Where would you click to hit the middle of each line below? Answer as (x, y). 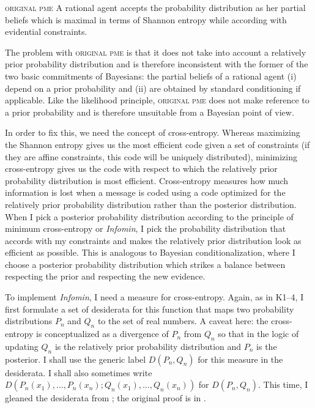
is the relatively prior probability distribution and (148, 346)
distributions (29, 321)
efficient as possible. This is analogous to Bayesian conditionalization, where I (150, 252)
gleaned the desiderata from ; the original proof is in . (106, 398)
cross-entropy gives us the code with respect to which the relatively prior (141, 169)
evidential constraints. (46, 32)
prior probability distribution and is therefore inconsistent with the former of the (157, 64)
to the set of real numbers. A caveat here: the (183, 321)
